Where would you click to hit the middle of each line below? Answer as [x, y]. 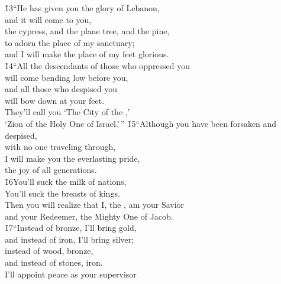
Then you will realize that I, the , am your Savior [95, 205]
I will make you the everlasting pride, [72, 158]
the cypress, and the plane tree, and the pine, [87, 31]
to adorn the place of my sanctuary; [70, 42]
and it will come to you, [48, 19]
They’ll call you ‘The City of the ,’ [67, 112]
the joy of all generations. [51, 170]
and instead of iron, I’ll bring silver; [70, 239]
